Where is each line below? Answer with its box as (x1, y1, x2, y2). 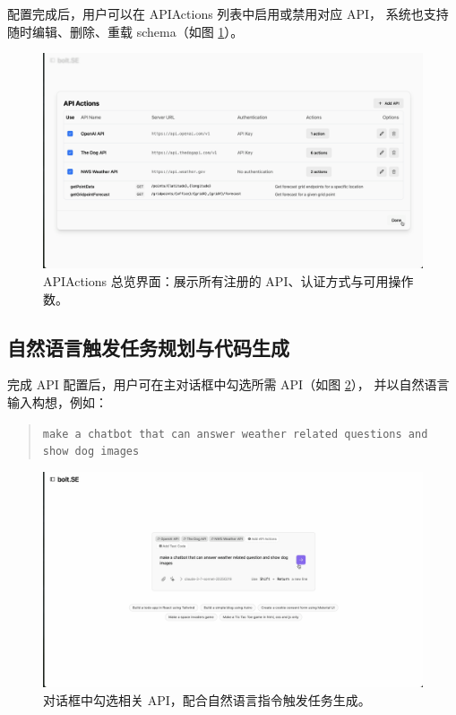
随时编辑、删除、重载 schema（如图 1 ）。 (7, 22, 244, 40)
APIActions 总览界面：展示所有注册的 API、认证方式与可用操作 (43, 271, 414, 290)
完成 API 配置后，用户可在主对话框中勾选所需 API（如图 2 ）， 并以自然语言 (7, 375, 450, 394)
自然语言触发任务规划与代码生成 (7, 333, 289, 361)
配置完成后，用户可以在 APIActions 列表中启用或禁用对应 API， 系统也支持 (7, 4, 449, 22)
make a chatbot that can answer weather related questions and (42, 427, 428, 440)
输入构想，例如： (7, 392, 108, 411)
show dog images (42, 445, 140, 458)
